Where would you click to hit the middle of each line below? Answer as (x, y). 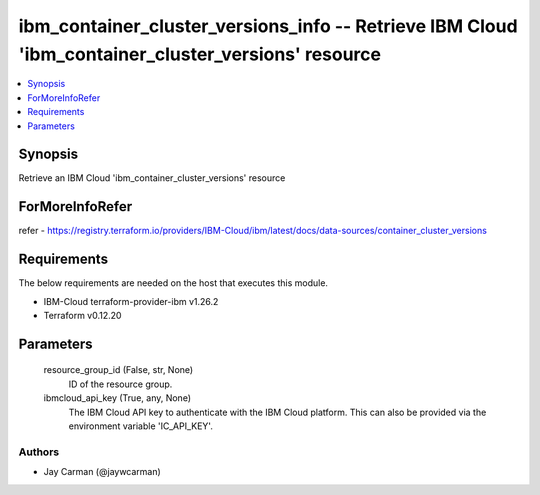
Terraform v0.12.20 (82, 316)
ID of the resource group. (120, 384)
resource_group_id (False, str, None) (118, 370)
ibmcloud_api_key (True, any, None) (117, 398)
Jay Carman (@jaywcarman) (102, 472)
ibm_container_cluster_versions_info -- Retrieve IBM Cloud (268, 26)
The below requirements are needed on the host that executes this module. (173, 283)
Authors (39, 452)
